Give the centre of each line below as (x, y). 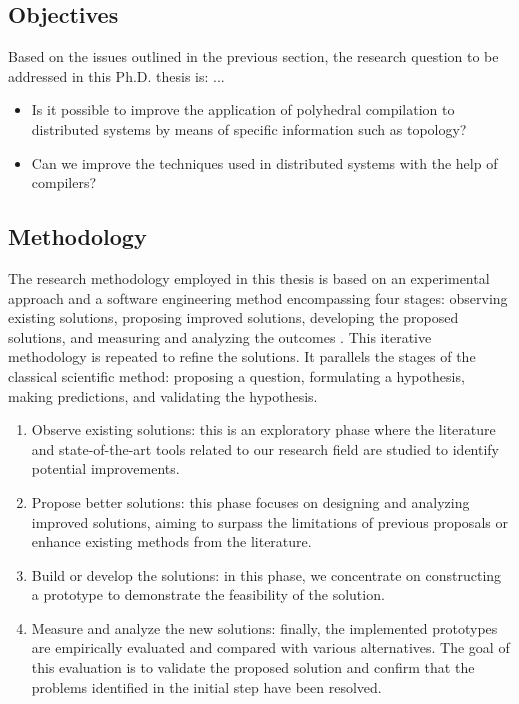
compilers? (64, 182)
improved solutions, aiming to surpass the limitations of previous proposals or (269, 521)
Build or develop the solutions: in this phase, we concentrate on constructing (266, 574)
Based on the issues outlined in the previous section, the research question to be (253, 56)
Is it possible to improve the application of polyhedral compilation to (243, 109)
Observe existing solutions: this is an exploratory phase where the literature (263, 429)
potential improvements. (105, 468)
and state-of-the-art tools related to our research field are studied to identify (265, 448)
